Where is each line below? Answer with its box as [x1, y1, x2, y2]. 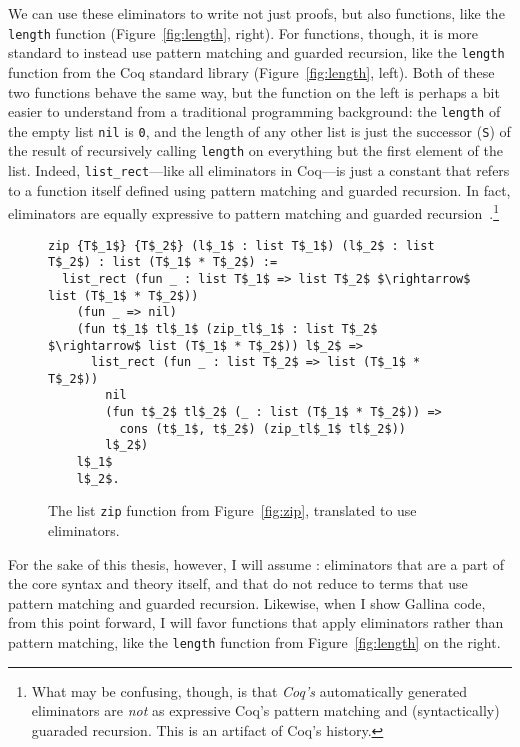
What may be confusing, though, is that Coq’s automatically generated [31, 680, 468, 701]
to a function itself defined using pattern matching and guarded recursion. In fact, [8, 179, 511, 200]
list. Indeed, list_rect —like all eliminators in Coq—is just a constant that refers [8, 160, 510, 181]
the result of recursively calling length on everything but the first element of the [8, 140, 503, 161]
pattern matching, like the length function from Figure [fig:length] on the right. [8, 632, 501, 653]
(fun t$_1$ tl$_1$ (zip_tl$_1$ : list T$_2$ [76, 321, 378, 336]
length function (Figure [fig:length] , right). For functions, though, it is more [8, 22, 478, 43]
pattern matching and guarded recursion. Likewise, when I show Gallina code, [8, 592, 486, 613]
